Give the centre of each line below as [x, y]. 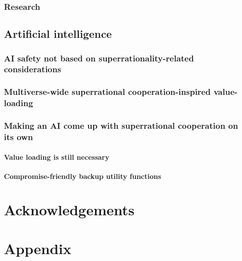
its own [19, 137]
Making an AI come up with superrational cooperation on [121, 126]
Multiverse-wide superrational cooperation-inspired [107, 92]
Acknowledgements [69, 210]
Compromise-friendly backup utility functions [83, 176]
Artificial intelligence [58, 34]
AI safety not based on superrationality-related [99, 58]
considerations [33, 69]
